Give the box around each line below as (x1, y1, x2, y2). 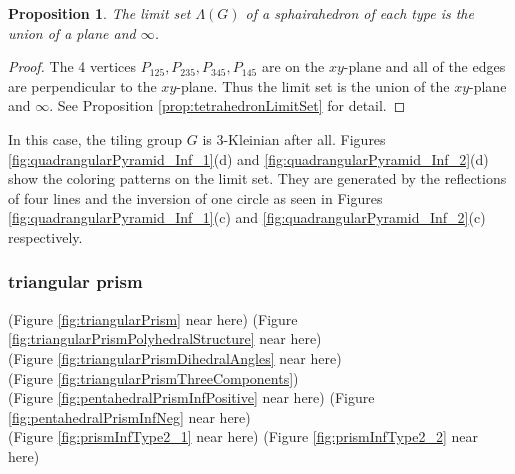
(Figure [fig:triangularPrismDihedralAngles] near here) (8, 347, 342, 368)
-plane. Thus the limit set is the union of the (176, 75, 450, 96)
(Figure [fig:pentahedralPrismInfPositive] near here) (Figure (8, 387, 375, 408)
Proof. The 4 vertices (8, 56, 136, 77)
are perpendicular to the (8, 75, 157, 96)
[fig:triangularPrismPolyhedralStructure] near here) (8, 328, 322, 349)
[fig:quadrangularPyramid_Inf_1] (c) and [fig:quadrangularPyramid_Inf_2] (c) (8, 207, 486, 228)
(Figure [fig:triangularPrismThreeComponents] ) (8, 367, 299, 388)
